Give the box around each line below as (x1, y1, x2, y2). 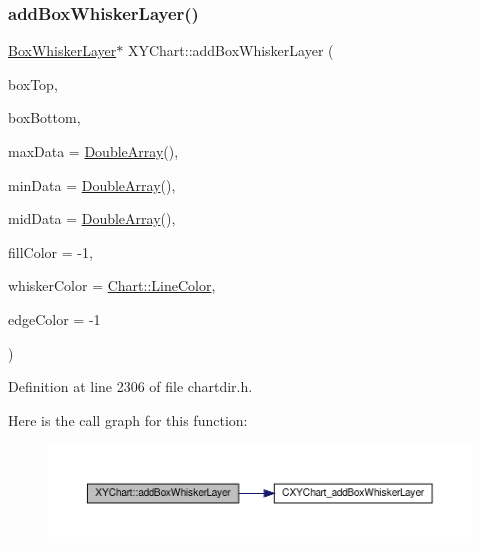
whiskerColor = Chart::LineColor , (8, 275, 216, 296)
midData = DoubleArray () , (8, 208, 176, 229)
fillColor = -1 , (8, 241, 93, 262)
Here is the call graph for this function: (8, 409, 248, 430)
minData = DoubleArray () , (8, 174, 176, 195)
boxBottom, (8, 107, 81, 128)
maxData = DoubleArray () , (8, 141, 179, 161)
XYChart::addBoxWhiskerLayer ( (127, 40, 334, 61)
